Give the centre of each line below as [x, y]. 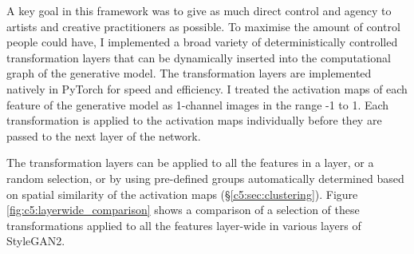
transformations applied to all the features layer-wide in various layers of [184, 225]
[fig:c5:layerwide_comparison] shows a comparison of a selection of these [183, 210]
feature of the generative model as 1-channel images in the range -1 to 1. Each [198, 104]
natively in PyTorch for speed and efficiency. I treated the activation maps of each [207, 88]
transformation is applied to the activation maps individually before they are [194, 120]
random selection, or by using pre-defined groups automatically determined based [205, 178]
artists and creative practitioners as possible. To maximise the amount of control [203, 26]
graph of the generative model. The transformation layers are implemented [189, 73]
